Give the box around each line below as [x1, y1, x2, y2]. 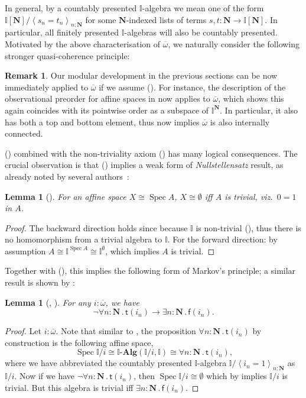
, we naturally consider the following [168, 37, 300, 50]
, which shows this [218, 92, 284, 105]
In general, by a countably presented [5, 2, 137, 14]
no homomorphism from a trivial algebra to [5, 233, 162, 245]
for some [85, 13, 116, 25]
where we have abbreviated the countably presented [5, 357, 192, 369]
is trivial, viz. [224, 190, 273, 202]
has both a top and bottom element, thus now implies [5, 115, 200, 128]
